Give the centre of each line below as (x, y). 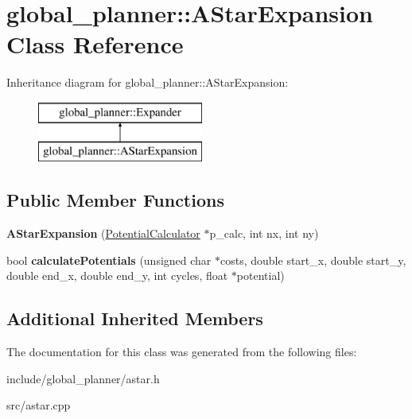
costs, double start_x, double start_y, (313, 260)
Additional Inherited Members (135, 318)
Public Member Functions (115, 200)
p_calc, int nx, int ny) (264, 233)
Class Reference (95, 44)
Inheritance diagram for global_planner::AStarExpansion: (148, 82)
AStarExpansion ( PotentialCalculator (103, 233)
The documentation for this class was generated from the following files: (182, 352)
